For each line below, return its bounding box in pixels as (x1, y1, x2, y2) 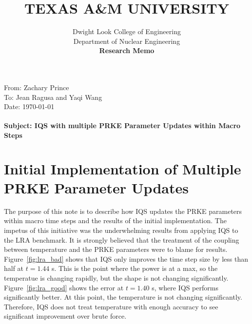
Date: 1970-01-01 (4, 101, 55, 112)
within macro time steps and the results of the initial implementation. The (4, 215, 227, 226)
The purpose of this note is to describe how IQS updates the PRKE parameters (4, 206, 242, 216)
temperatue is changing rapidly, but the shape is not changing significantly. (4, 272, 229, 283)
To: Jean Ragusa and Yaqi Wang (4, 92, 102, 102)
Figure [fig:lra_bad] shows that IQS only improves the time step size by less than (4, 253, 248, 264)
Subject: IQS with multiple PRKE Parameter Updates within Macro (4, 120, 241, 131)
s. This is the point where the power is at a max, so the (52, 263, 218, 273)
